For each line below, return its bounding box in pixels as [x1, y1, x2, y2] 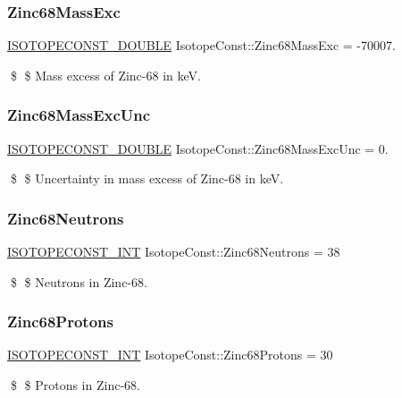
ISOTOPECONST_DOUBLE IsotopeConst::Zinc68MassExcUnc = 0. [7, 139, 389, 157]
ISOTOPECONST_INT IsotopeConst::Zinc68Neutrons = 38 [7, 242, 340, 261]
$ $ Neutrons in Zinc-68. [10, 272, 147, 291]
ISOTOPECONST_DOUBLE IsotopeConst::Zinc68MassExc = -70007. [7, 36, 396, 55]
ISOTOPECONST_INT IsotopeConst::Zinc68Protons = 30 [7, 345, 333, 364]
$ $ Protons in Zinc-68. [10, 376, 140, 394]
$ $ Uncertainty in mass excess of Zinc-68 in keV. [10, 169, 284, 188]
